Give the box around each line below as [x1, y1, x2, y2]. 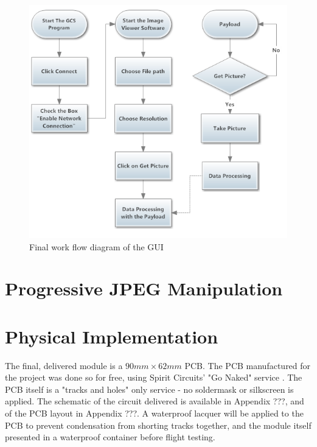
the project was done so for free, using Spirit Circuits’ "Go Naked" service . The [5, 371, 302, 384]
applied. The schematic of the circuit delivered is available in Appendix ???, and [5, 395, 304, 407]
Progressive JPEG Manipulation [5, 276, 283, 301]
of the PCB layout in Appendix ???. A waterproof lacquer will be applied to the [5, 407, 304, 419]
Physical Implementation [5, 323, 218, 348]
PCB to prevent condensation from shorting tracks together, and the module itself [5, 418, 312, 431]
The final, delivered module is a [5, 359, 123, 371]
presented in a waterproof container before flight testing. [5, 431, 215, 443]
